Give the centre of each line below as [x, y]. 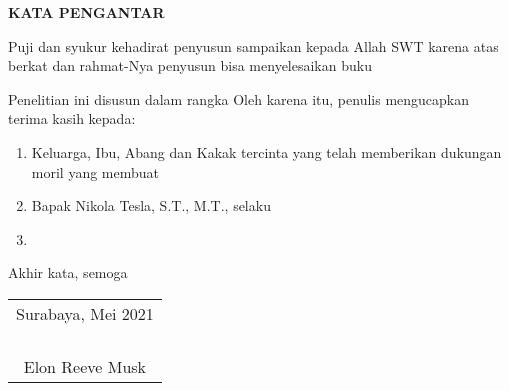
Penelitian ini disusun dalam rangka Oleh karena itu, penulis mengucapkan [239, 98]
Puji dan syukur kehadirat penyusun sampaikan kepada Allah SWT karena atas [253, 45]
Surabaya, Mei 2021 [85, 313]
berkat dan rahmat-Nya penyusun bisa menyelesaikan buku [190, 65]
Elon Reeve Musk [85, 366]
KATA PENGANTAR [86, 12]
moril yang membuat [95, 171]
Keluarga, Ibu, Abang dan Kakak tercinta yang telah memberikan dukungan [266, 151]
